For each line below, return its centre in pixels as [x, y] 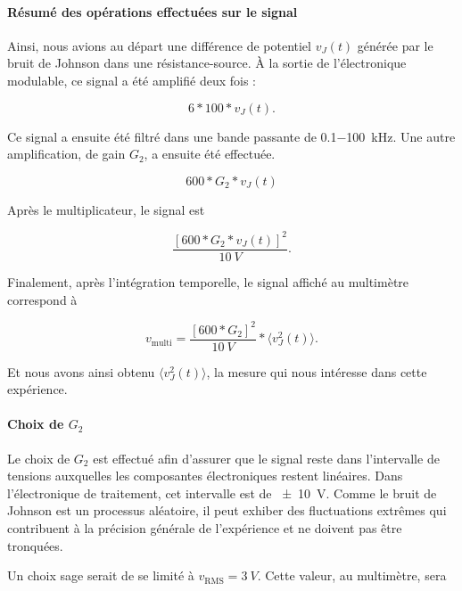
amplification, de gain [66, 154]
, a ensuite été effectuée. [210, 154]
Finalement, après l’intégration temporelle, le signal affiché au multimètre [208, 281]
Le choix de [39, 458]
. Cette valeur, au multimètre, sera [352, 575]
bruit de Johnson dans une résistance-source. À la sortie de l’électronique [207, 63]
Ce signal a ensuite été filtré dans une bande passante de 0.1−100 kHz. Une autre [231, 136]
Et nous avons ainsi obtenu [81, 371]
